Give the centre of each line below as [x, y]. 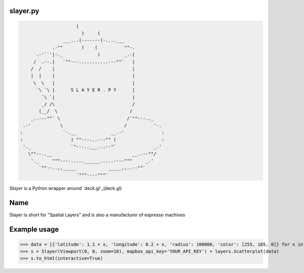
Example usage [34, 229]
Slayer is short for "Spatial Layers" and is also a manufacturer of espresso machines [97, 215]
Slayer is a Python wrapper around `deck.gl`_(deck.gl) [66, 188]
